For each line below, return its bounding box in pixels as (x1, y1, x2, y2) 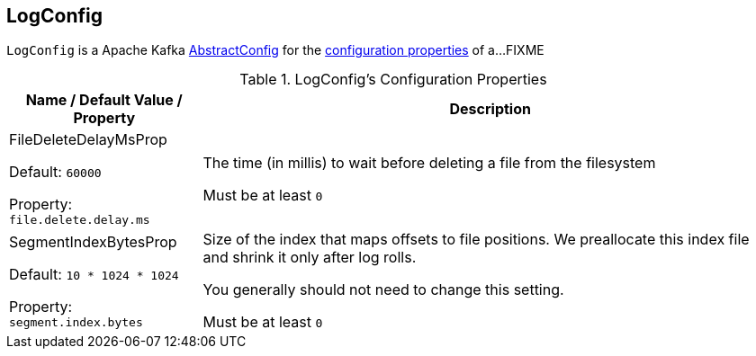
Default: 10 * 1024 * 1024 (9, 264, 179, 283)
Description (449, 100, 531, 119)
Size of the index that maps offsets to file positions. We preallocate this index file (202, 230, 750, 249)
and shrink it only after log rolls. (202, 248, 417, 267)
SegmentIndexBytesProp (9, 232, 177, 251)
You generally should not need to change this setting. (202, 280, 564, 299)
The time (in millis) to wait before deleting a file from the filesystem (202, 153, 656, 172)
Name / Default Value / (25, 91, 183, 110)
